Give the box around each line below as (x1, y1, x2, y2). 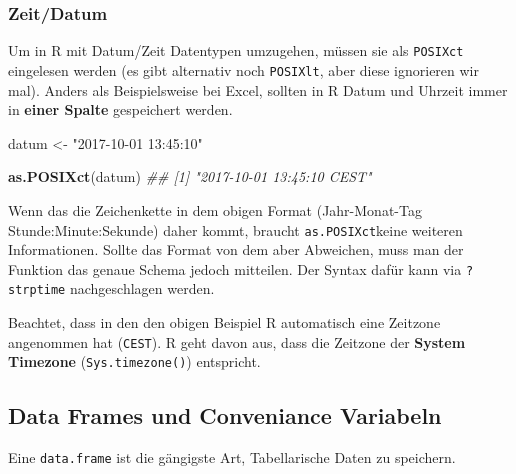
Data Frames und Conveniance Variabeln (8, 400, 442, 431)
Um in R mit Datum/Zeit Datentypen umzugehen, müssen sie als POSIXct (8, 40, 464, 61)
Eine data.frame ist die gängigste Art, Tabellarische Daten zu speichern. (8, 447, 456, 468)
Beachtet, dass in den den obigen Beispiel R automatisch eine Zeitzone (8, 312, 441, 333)
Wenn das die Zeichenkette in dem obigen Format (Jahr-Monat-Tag (8, 199, 422, 220)
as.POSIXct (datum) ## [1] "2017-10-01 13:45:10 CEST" (8, 166, 372, 187)
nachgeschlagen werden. (69, 278, 215, 299)
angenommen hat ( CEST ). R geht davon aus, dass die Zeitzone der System (8, 331, 466, 352)
